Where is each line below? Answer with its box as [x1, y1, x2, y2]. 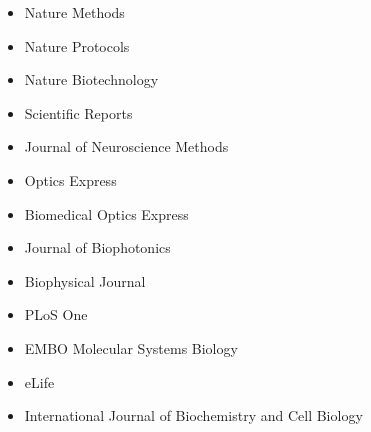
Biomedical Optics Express [24, 203, 189, 224]
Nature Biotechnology [24, 69, 159, 90]
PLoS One [24, 304, 88, 325]
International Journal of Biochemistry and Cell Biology [24, 405, 363, 426]
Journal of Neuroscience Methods [24, 136, 229, 157]
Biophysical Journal [24, 270, 146, 291]
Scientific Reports [24, 102, 133, 123]
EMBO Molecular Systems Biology [24, 337, 238, 358]
